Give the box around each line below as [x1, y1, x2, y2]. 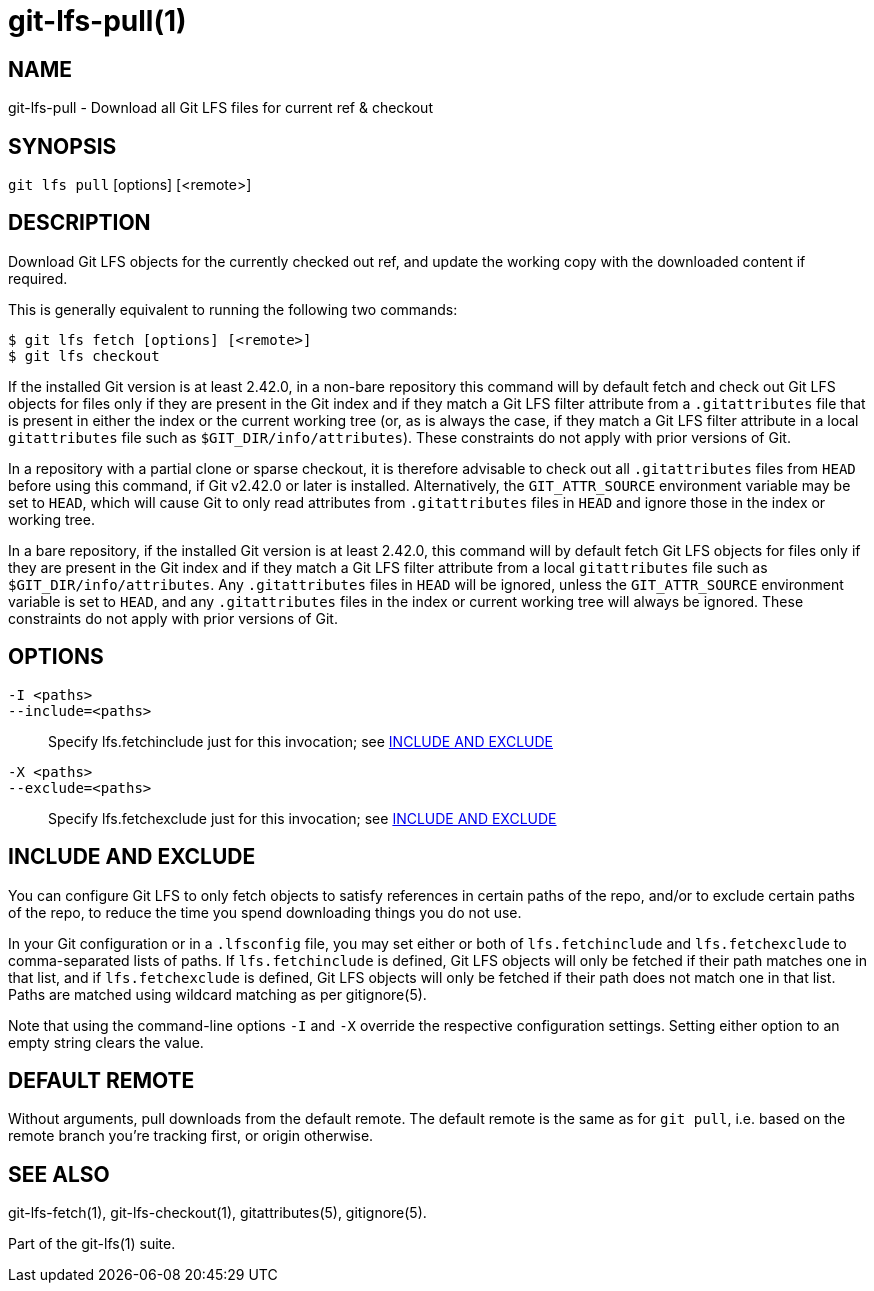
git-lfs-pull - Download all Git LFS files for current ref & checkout [8, 99, 433, 117]
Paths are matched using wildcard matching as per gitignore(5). [8, 985, 427, 1003]
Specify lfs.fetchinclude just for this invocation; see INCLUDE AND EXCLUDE [48, 732, 553, 750]
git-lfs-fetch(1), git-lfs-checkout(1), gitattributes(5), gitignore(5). [8, 1204, 427, 1222]
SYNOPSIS [8, 133, 117, 159]
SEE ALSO [8, 1161, 110, 1187]
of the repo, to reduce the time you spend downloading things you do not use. [8, 903, 522, 921]
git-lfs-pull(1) [8, 4, 187, 38]
